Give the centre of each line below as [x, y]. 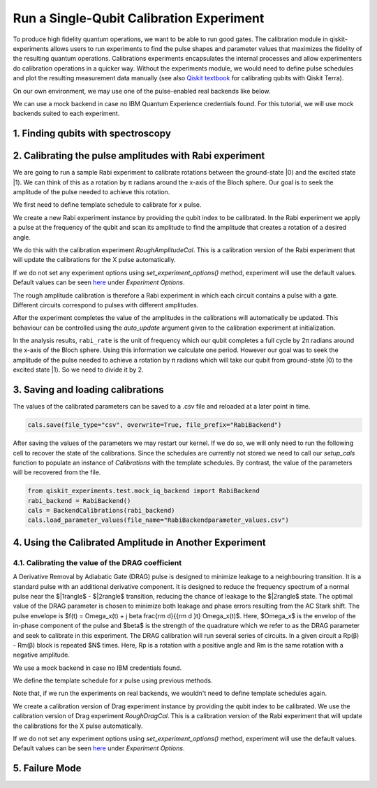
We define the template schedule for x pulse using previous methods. [113, 680]
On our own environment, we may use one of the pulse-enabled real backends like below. [142, 91]
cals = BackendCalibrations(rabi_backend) [101, 511]
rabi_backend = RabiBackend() [79, 501]
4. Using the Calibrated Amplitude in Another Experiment [139, 542]
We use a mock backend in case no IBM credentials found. [97, 668]
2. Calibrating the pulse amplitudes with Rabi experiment [139, 156]
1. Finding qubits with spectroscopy [92, 134]
